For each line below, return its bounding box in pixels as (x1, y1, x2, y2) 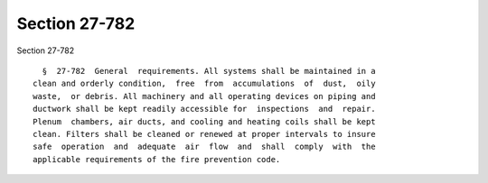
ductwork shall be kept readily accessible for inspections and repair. (33, 104, 376, 114)
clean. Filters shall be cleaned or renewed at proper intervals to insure (33, 129, 376, 139)
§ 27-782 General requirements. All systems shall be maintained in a (42, 66, 376, 76)
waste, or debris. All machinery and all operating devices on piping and (33, 91, 376, 101)
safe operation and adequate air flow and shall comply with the (33, 142, 376, 152)
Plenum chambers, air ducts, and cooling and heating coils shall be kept (33, 116, 376, 126)
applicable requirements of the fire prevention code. (33, 154, 281, 164)
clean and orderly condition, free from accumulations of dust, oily (33, 78, 376, 89)
